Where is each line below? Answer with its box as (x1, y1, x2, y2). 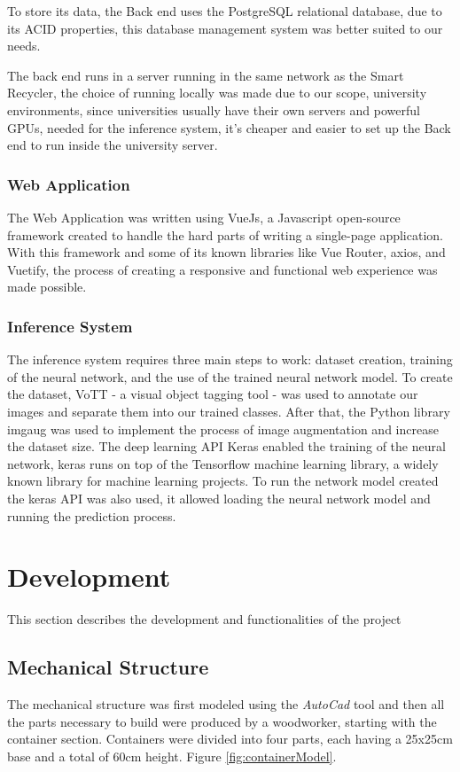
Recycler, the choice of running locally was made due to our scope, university (7, 83, 427, 102)
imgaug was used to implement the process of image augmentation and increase (7, 419, 439, 438)
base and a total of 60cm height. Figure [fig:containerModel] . (7, 746, 337, 765)
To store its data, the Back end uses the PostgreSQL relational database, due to (7, 2, 442, 19)
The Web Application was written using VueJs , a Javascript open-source (7, 207, 401, 226)
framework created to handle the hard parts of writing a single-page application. (7, 225, 443, 244)
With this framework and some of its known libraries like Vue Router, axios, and (7, 243, 446, 261)
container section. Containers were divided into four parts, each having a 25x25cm (7, 729, 453, 748)
